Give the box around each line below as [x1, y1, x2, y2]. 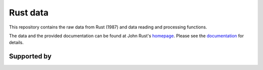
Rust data [9, 7, 49, 18]
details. [9, 40, 24, 45]
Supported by [9, 52, 52, 60]
